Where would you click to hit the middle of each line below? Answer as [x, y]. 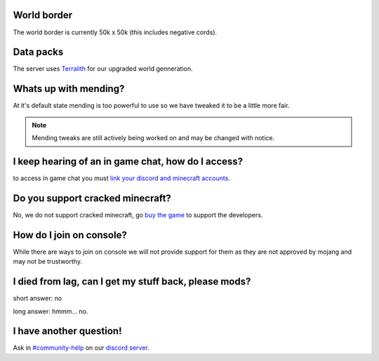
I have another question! [67, 331]
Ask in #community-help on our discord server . [81, 348]
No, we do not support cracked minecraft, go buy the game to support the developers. [138, 214]
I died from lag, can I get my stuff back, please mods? [132, 281]
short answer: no [38, 299]
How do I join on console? [70, 235]
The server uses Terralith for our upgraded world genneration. [103, 69]
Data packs [38, 52]
